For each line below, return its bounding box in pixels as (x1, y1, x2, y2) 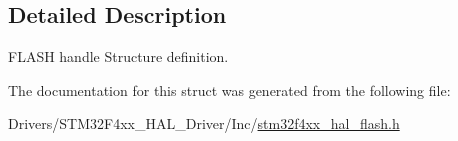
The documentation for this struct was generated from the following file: (8, 79, 451, 100)
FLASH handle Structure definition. (8, 46, 229, 67)
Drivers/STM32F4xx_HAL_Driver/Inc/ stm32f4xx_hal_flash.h (8, 113, 400, 134)
